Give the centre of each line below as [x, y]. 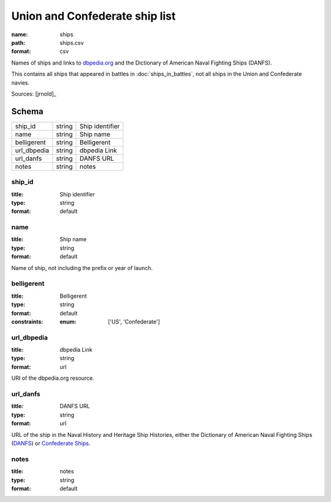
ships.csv [72, 42]
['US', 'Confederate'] [134, 322]
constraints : [27, 322]
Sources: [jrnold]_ [34, 94]
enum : [68, 322]
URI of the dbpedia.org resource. [53, 378]
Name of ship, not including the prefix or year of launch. [82, 268]
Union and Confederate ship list [93, 16]
